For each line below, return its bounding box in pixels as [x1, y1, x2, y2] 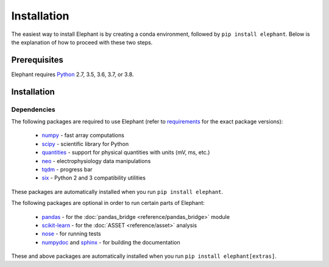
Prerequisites [11, 55, 63, 65]
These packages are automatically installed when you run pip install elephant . [11, 188, 224, 195]
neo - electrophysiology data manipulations [41, 157, 151, 164]
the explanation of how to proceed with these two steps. [11, 38, 153, 46]
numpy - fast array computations [41, 131, 125, 139]
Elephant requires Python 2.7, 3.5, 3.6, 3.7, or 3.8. [11, 71, 134, 78]
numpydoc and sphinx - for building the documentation [41, 238, 180, 246]
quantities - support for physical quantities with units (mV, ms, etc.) [41, 149, 210, 156]
